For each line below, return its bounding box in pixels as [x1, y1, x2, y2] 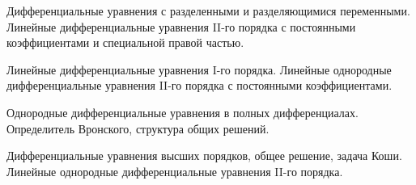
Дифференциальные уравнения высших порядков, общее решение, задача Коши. [6, 147, 402, 164]
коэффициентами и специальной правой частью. [6, 34, 244, 51]
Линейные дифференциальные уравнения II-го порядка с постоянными [6, 18, 356, 35]
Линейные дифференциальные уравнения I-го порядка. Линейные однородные [6, 61, 392, 78]
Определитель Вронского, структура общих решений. [6, 120, 270, 137]
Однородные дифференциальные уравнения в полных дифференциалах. [6, 103, 359, 120]
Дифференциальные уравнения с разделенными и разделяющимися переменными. [6, 2, 410, 19]
